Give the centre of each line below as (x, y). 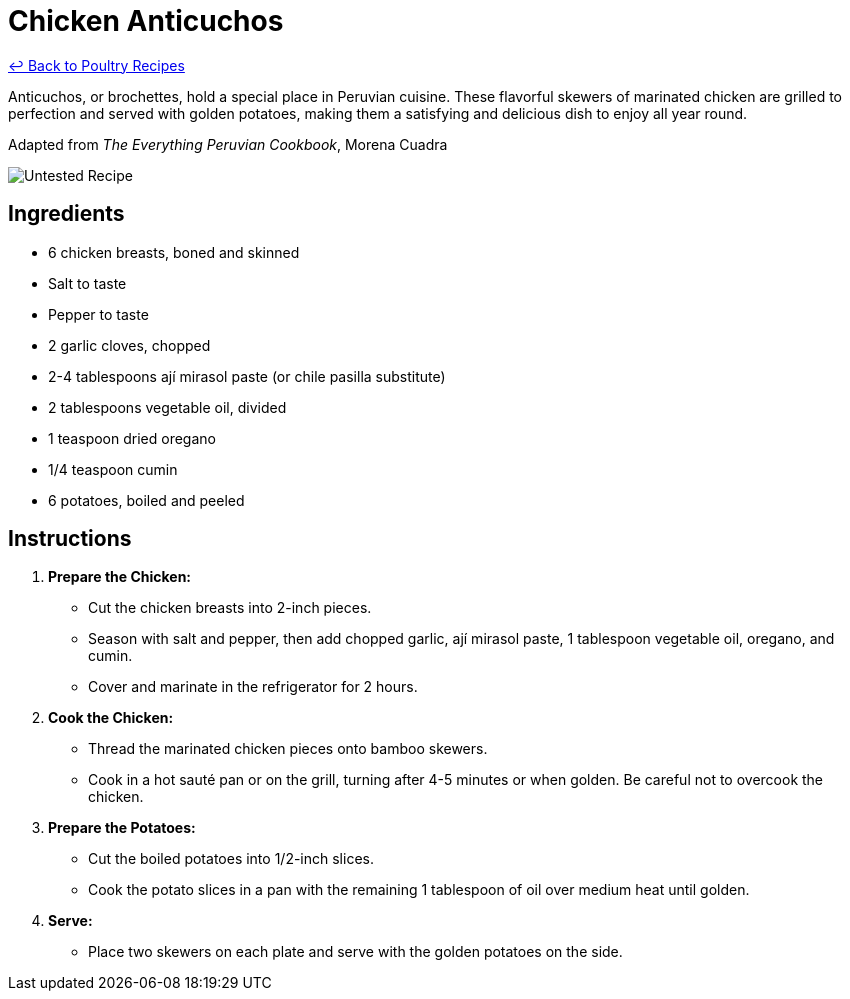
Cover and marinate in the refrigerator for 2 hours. (253, 687)
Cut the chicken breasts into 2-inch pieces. (230, 608)
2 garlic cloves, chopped (129, 345)
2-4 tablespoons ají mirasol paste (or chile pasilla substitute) (247, 376)
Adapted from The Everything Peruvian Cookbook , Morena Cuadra (228, 144)
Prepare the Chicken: (120, 577)
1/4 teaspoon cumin (113, 469)
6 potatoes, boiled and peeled (146, 500)
